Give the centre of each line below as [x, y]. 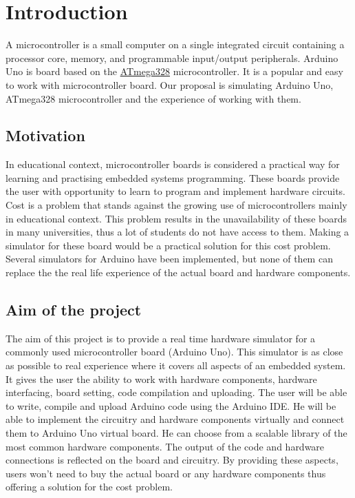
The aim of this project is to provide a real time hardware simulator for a [161, 338]
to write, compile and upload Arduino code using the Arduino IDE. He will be [171, 405]
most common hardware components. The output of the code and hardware [165, 446]
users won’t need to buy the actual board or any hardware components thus [166, 473]
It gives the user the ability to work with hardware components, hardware [161, 378]
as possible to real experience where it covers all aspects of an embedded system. [176, 365]
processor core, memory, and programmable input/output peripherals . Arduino [172, 58]
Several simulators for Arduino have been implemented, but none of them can [169, 259]
